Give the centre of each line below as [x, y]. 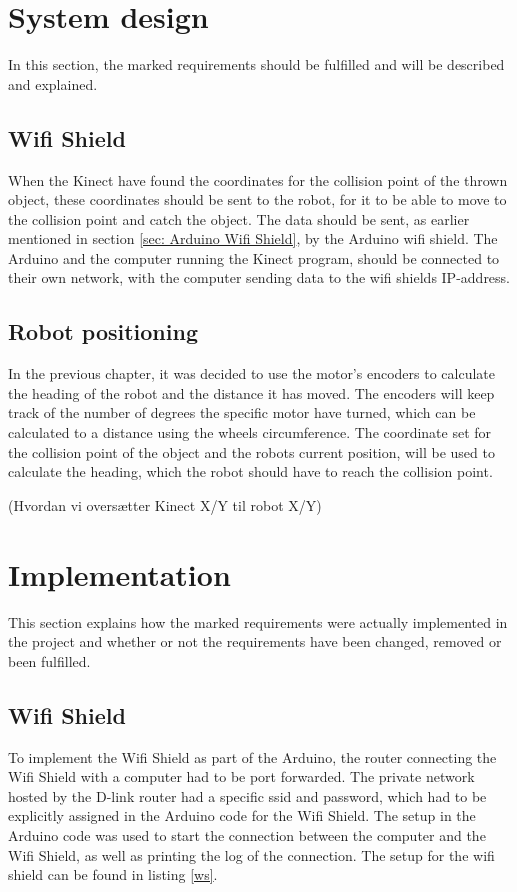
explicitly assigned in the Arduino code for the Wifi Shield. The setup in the [242, 815]
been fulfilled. [49, 660]
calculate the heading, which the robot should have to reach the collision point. [250, 471]
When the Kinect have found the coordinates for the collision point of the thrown [258, 179]
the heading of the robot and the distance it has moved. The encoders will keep [251, 392]
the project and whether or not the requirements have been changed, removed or [255, 641]
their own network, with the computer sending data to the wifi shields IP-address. [259, 277]
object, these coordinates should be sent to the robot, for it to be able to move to [257, 199]
